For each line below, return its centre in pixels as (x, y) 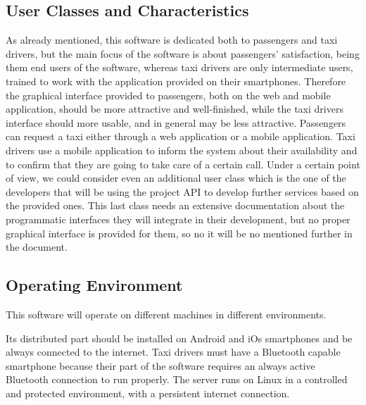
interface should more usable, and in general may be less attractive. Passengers (176, 122)
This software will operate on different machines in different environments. (166, 314)
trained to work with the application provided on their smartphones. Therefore (176, 81)
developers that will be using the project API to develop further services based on (182, 191)
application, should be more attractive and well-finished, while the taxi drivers (175, 109)
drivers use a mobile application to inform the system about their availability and (182, 150)
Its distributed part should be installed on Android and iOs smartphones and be (179, 338)
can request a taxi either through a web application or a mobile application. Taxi (181, 136)
